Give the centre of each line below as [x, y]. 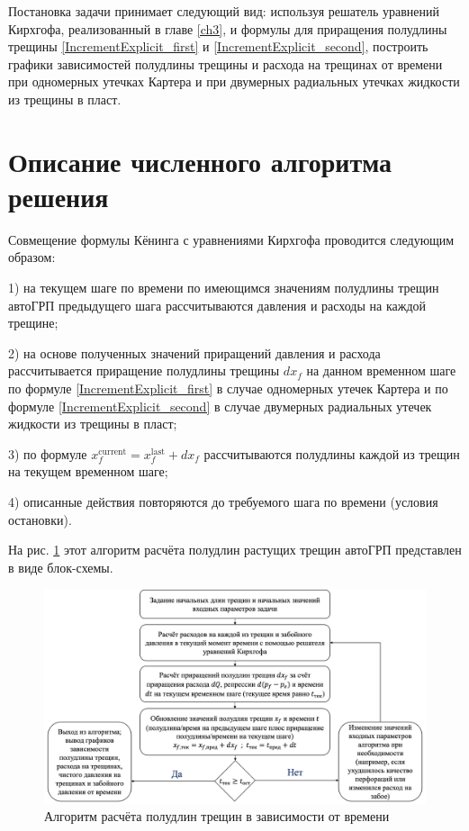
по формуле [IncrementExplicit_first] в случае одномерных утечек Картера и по [228, 388]
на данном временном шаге [381, 370]
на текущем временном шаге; [88, 471]
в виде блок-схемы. [61, 567]
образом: [32, 257]
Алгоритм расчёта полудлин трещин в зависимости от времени [217, 816]
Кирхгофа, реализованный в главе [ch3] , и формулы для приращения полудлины [228, 28]
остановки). [40, 519]
